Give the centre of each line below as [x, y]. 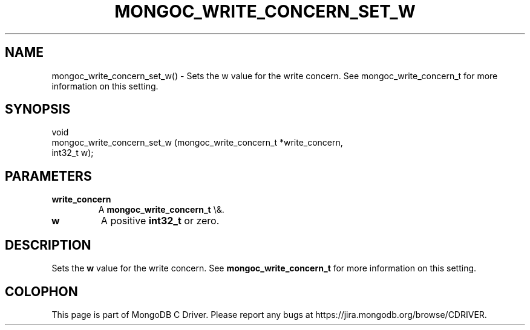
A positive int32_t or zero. [160, 221]
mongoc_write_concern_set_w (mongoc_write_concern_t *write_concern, [197, 143]
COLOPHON [41, 291]
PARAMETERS [48, 176]
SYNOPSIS [38, 109]
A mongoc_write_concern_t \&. [161, 210]
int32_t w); [73, 153]
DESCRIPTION [48, 245]
